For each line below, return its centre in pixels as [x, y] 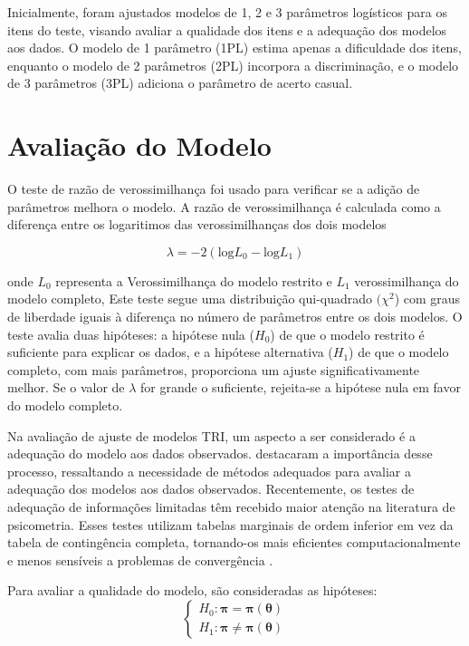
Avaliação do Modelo [139, 145]
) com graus [427, 299]
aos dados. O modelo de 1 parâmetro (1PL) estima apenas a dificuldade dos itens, [234, 48]
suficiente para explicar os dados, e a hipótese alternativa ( [170, 352]
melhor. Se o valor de [66, 387]
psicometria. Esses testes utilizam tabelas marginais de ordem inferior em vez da [230, 524]
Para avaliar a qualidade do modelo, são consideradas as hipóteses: [192, 590]
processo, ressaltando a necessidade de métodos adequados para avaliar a [210, 471]
